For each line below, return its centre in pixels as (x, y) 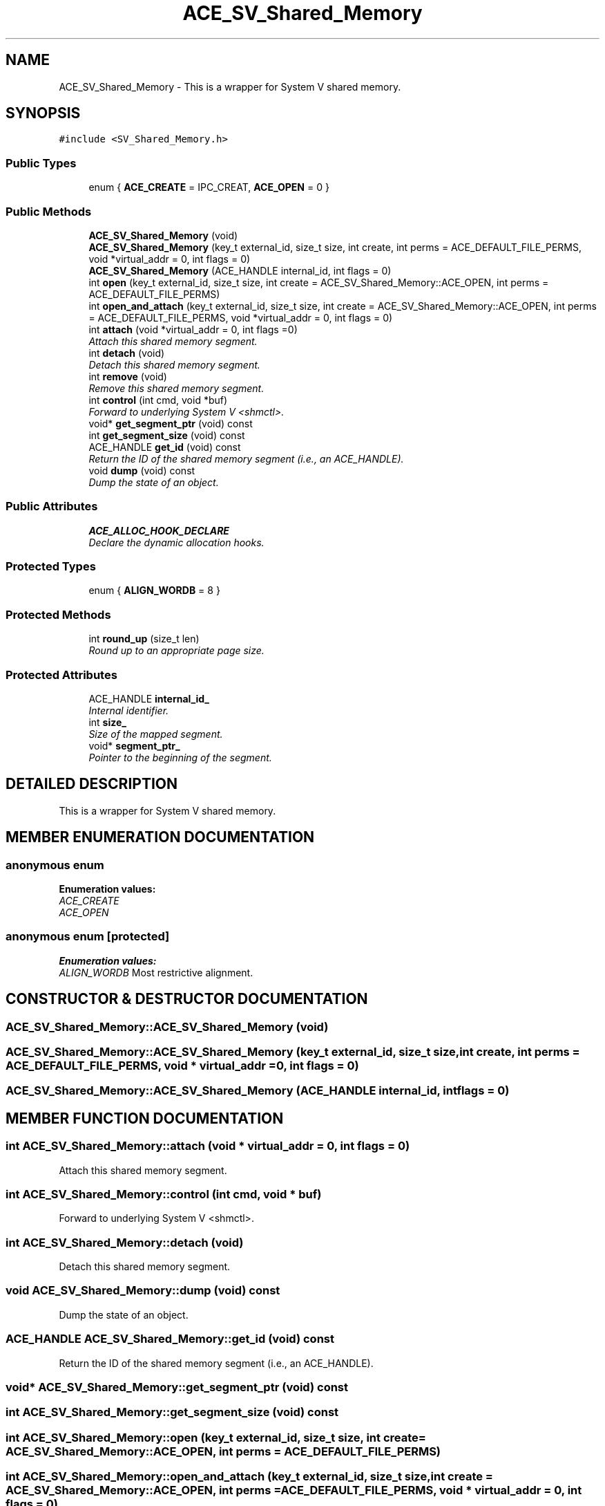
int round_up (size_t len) (144, 639)
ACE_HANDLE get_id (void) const (165, 447)
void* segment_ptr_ (134, 745)
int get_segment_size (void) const (167, 435)
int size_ (107, 722)
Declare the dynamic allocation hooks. (176, 542)
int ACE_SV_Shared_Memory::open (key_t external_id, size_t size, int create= (216, 1437)
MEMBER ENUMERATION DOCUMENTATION (160, 837)
